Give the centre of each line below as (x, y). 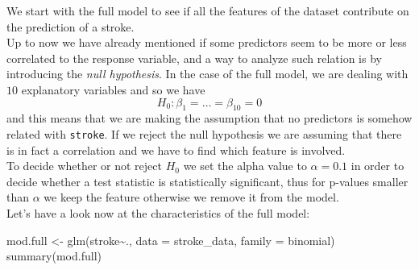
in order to (378, 166)
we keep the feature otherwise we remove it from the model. (191, 197)
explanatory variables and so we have (113, 89)
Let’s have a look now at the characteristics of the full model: (158, 212)
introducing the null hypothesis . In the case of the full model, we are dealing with (207, 74)
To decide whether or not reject (84, 166)
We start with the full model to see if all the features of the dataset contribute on (208, 10)
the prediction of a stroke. (71, 26)
